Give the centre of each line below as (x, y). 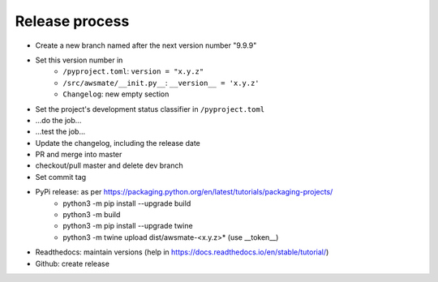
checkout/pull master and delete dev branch (109, 165)
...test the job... (60, 132)
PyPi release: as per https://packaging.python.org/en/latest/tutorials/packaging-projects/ (184, 192)
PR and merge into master (79, 155)
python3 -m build (92, 215)
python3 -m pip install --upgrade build (127, 203)
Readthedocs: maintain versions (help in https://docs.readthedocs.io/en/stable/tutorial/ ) (182, 252)
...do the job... (58, 120)
